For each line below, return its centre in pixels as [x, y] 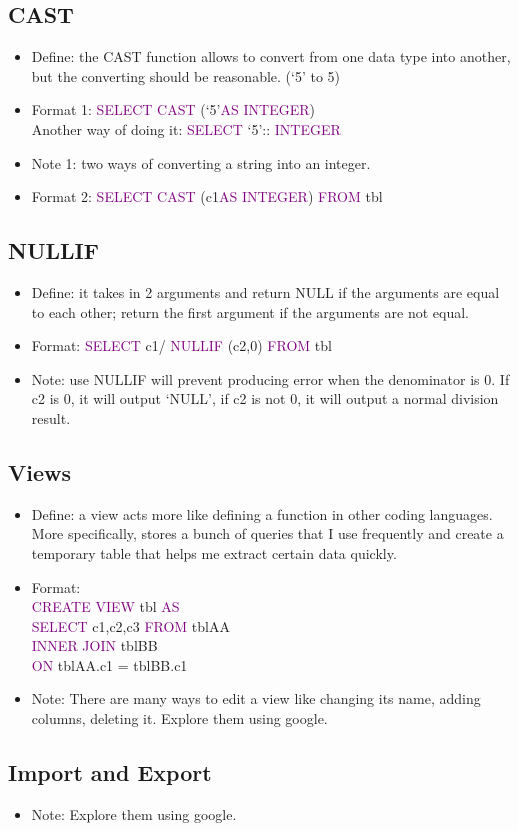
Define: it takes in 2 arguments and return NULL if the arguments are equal [265, 291]
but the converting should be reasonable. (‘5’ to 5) [186, 75]
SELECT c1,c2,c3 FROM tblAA [130, 625]
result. [51, 417]
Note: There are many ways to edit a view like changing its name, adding [256, 698]
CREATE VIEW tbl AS [105, 606]
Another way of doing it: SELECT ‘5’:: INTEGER [186, 128]
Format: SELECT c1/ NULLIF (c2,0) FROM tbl [181, 345]
